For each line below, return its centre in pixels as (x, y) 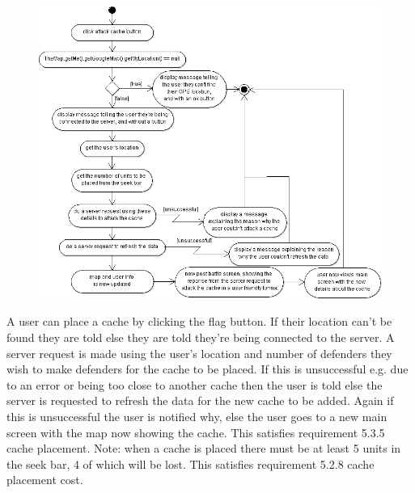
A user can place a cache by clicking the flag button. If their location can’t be (199, 321)
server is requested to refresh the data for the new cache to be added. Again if (200, 400)
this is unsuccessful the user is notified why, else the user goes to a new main (197, 416)
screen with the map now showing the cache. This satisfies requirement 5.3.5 (196, 432)
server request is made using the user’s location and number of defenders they (199, 353)
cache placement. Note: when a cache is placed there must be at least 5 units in (204, 448)
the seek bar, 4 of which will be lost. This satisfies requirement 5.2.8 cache (191, 464)
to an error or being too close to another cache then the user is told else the (195, 384)
